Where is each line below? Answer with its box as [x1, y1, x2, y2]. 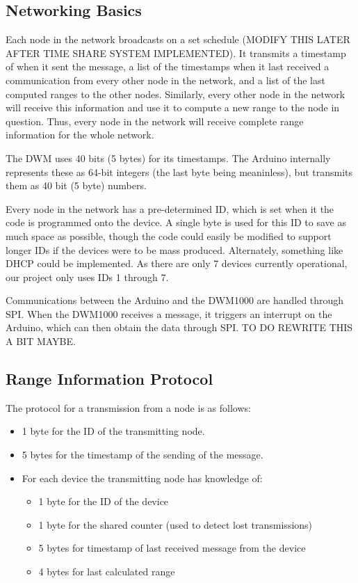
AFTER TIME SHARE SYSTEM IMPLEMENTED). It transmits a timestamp [6, 45, 346, 60]
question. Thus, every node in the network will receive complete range [6, 113, 304, 128]
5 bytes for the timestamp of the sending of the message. [22, 447, 263, 462]
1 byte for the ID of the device [38, 494, 169, 509]
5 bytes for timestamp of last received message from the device [38, 541, 306, 555]
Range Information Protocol [6, 368, 213, 390]
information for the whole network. [6, 127, 154, 142]
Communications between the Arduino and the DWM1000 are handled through [6, 293, 344, 308]
